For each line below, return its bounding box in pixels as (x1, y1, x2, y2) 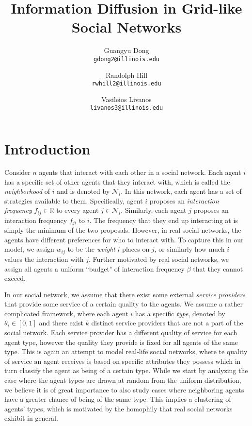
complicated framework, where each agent (4, 308, 128, 318)
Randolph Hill (105, 69, 148, 80)
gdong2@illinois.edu (93, 55, 160, 63)
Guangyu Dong (104, 45, 149, 55)
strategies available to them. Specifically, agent (4, 195, 143, 205)
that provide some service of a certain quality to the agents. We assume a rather (4, 299, 243, 309)
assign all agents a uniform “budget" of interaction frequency (4, 263, 185, 273)
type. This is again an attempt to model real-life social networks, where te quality (4, 346, 248, 357)
